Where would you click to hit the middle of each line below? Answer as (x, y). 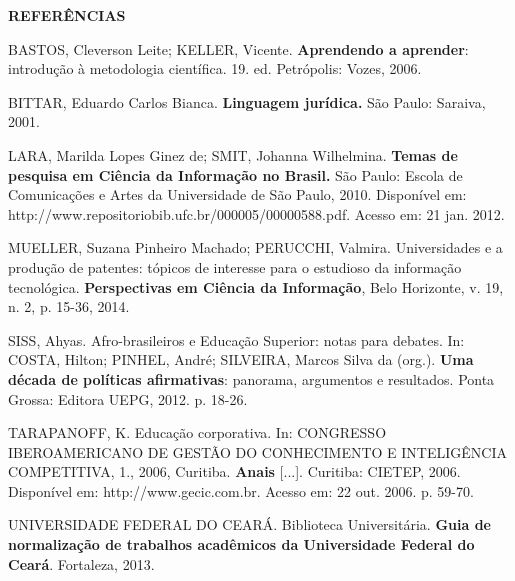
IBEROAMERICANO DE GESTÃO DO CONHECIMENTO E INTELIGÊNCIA (257, 451)
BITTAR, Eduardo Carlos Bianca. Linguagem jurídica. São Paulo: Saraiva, (247, 101)
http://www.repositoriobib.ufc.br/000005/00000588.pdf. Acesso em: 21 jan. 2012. (256, 213)
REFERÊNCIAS (67, 15)
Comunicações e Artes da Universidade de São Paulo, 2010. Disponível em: (237, 194)
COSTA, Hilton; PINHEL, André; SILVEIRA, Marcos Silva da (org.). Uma (241, 359)
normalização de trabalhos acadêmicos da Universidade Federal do (241, 544)
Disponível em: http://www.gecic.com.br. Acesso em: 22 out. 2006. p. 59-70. (241, 490)
